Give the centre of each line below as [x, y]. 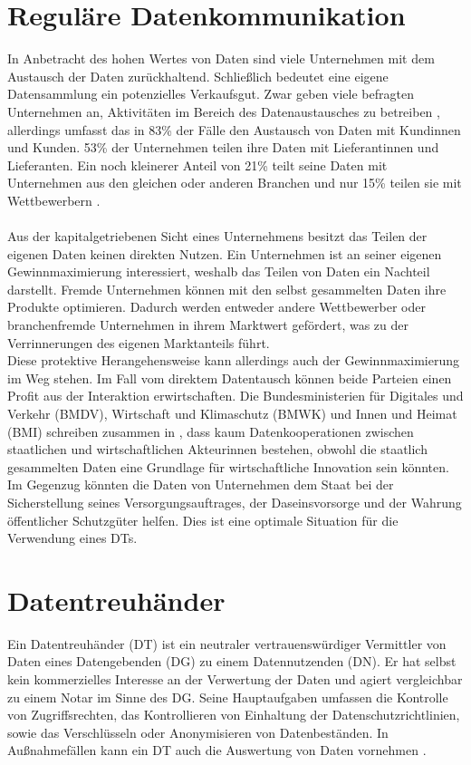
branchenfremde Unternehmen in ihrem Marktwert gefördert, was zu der [208, 325]
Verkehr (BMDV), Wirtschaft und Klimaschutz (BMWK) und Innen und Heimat [232, 413]
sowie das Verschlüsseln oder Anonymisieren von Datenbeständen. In [198, 732]
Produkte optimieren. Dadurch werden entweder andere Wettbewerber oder [216, 307]
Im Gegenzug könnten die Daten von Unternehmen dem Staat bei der [201, 484]
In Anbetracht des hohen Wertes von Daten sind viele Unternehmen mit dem [221, 58]
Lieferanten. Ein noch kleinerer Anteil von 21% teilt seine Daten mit [197, 165]
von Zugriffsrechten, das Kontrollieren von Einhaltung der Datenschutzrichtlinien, [234, 715]
